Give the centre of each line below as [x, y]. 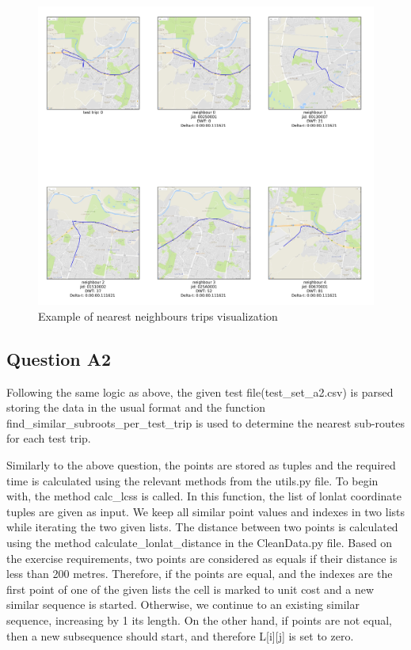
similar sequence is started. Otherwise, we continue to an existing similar [183, 604]
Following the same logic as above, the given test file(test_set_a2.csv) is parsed [200, 392]
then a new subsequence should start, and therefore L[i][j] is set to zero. [180, 635]
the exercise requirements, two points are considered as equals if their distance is [202, 558]
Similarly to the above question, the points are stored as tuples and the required [201, 464]
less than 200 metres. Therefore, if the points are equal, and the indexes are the [200, 574]
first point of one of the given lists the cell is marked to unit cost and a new [190, 589]
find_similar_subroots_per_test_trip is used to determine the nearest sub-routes [206, 422]
